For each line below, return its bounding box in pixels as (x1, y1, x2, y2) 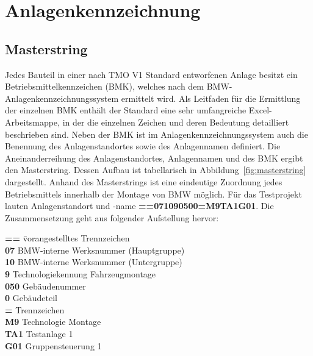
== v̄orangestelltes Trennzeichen (5, 232, 130, 244)
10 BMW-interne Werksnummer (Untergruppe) (5, 255, 182, 268)
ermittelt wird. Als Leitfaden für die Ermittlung (121, 91, 301, 104)
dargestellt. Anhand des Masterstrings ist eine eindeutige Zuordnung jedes (5, 175, 282, 188)
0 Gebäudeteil (5, 291, 57, 304)
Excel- (248, 104, 272, 116)
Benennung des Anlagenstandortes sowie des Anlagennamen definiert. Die (5, 140, 281, 152)
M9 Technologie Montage (5, 315, 101, 328)
